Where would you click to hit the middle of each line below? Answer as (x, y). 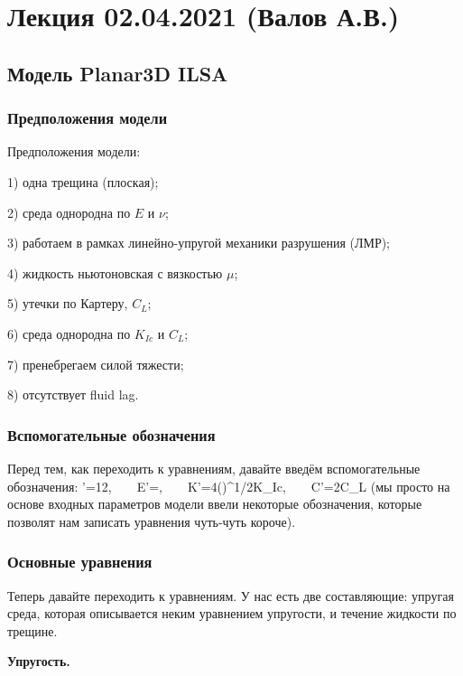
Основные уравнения (80, 562)
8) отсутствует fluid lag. (73, 394)
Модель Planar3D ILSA (118, 73)
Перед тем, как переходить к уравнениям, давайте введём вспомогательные (214, 468)
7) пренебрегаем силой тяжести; (96, 364)
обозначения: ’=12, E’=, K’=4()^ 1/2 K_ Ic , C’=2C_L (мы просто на (229, 486)
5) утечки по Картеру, (68, 303)
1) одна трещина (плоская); (83, 181)
